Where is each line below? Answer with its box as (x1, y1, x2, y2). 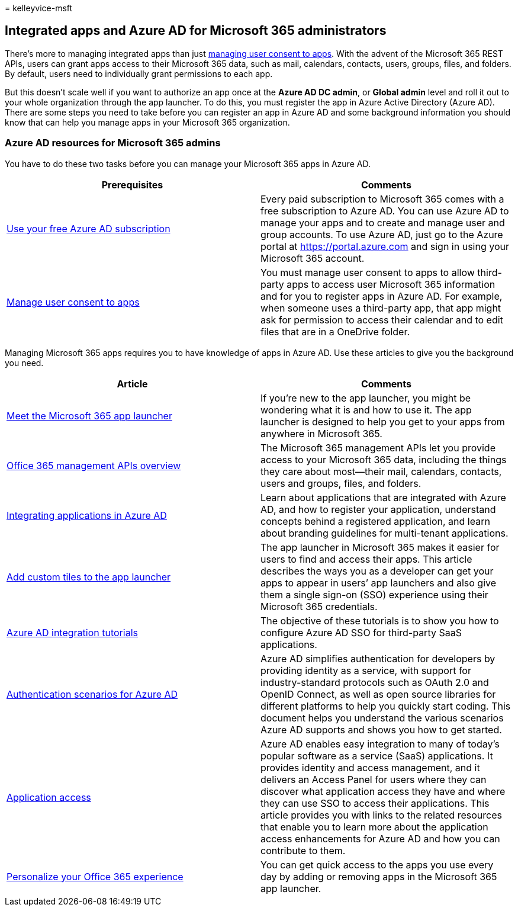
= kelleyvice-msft (5, 3, 73, 13)
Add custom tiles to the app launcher (7, 570, 171, 583)
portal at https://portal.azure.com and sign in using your (260, 240, 509, 252)
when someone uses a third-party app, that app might (260, 301, 501, 314)
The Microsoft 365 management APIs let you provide (260, 441, 496, 454)
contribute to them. (260, 844, 346, 857)
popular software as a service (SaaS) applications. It (260, 749, 493, 762)
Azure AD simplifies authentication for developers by (260, 652, 496, 665)
